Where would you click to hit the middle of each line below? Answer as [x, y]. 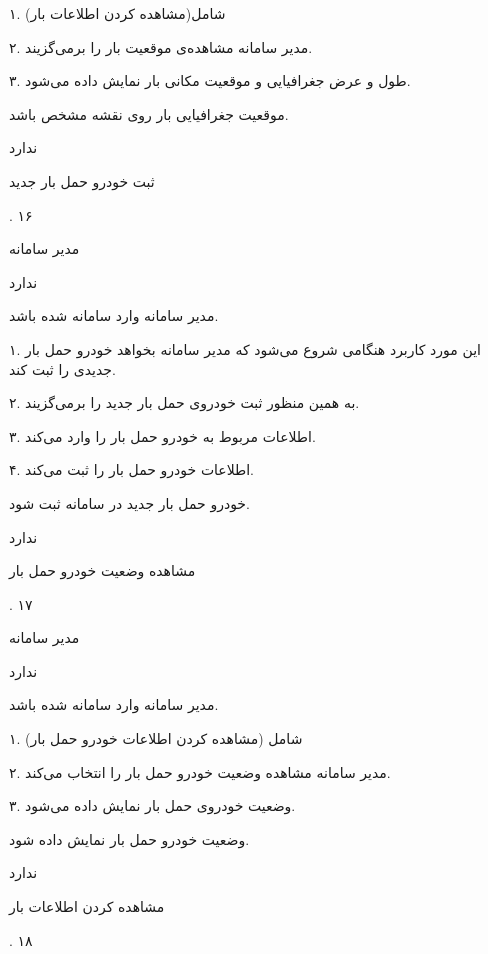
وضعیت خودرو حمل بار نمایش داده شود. [129, 838]
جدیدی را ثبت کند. [62, 368]
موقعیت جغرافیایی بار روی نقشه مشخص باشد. [149, 113]
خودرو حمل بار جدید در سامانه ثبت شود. [129, 502]
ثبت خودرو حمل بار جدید [82, 180]
